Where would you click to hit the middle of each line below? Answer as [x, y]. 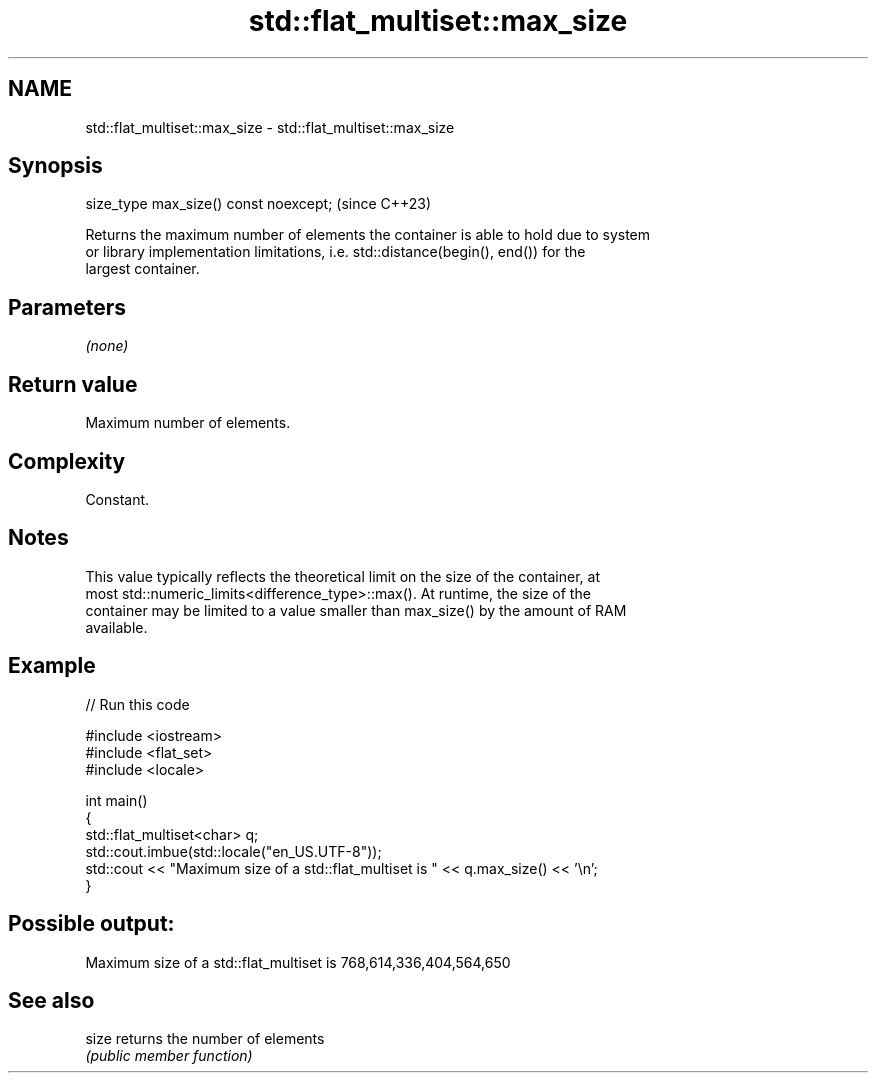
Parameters [67, 307]
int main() [116, 800]
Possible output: [91, 924]
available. [116, 627]
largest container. [142, 269]
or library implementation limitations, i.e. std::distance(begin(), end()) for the [335, 252]
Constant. [117, 499]
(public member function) [169, 1056]
